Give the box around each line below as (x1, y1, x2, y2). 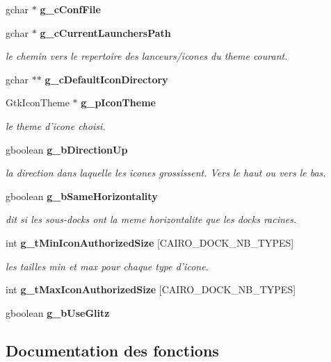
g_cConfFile (40, 2, 101, 16)
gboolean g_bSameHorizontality (6, 188, 158, 203)
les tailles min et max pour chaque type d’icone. (6, 258, 209, 273)
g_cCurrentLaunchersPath (40, 25, 171, 40)
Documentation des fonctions (6, 339, 219, 361)
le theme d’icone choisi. (6, 118, 106, 133)
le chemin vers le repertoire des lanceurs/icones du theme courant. (6, 49, 288, 63)
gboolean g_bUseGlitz (6, 305, 110, 320)
